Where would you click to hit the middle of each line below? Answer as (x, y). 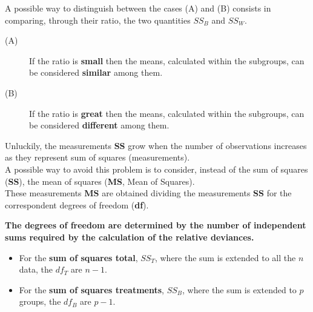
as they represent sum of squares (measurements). (97, 157)
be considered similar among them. (96, 72)
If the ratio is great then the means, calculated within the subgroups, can (167, 113)
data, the (36, 269)
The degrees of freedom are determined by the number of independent (156, 225)
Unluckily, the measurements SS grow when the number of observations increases (156, 145)
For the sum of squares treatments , (91, 289)
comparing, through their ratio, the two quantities (98, 20)
